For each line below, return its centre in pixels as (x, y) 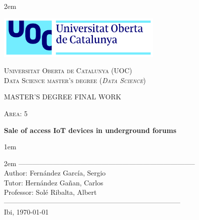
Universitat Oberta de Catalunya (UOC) (68, 70)
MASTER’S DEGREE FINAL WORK (63, 97)
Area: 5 (16, 113)
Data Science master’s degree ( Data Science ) (75, 80)
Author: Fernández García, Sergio (55, 173)
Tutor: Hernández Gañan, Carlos (54, 182)
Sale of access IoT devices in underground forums (90, 130)
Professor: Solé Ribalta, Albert (50, 192)
